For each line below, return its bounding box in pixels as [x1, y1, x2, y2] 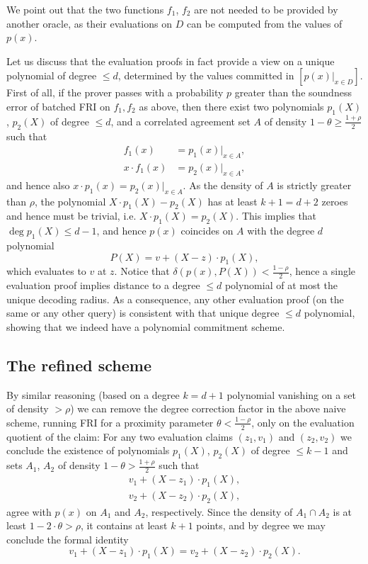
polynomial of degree [6, 68, 97, 83]
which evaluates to [6, 264, 86, 278]
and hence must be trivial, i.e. [6, 208, 137, 223]
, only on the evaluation [251, 414, 355, 429]
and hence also [6, 177, 70, 192]
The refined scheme [6, 354, 151, 376]
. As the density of [183, 177, 263, 192]
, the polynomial [34, 193, 106, 208]
